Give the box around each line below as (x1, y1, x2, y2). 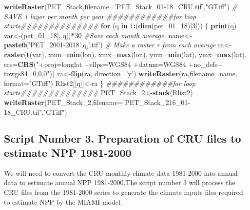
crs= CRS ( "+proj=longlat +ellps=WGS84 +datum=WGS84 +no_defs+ (4, 59, 223, 69)
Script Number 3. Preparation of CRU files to (4, 130, 241, 146)
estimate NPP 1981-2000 (4, 145, 132, 160)
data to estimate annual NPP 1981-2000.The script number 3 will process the (4, 177, 235, 188)
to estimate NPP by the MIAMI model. (4, 196, 122, 207)
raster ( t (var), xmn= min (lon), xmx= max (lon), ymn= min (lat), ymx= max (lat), (4, 49, 247, 59)
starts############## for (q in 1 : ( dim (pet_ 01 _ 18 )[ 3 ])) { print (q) (4, 21, 237, 31)
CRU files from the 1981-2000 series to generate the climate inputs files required (4, 187, 243, 197)
